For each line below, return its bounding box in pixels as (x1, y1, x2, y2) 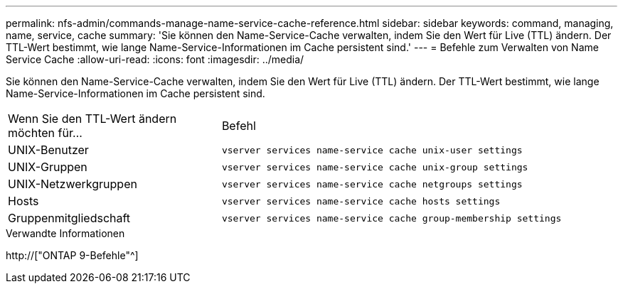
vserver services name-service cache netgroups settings (221, 178, 523, 190)
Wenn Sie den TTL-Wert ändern (8, 111, 177, 126)
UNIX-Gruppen (8, 160, 87, 174)
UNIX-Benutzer (8, 143, 89, 157)
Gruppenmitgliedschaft (8, 211, 131, 225)
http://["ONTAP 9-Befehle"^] (6, 249, 139, 261)
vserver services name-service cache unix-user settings (221, 144, 523, 156)
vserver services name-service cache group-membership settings (221, 212, 562, 224)
